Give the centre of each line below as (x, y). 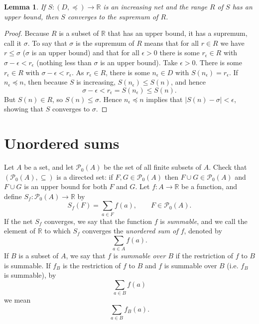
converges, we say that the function (98, 221)
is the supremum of (105, 43)
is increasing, (96, 82)
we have (232, 43)
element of (20, 231)
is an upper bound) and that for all (85, 53)
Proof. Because (27, 33)
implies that (164, 99)
